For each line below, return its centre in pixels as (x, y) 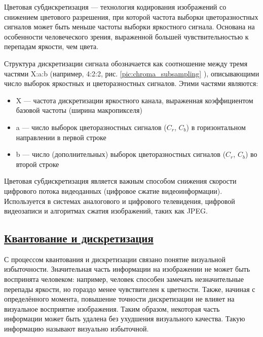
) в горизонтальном (216, 127)
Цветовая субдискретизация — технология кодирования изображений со (115, 7)
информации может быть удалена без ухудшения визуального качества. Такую (125, 319)
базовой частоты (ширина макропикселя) (79, 110)
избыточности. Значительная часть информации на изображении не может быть (127, 269)
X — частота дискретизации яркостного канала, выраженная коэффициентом (135, 100)
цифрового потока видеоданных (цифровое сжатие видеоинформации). (113, 191)
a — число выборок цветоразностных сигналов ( (91, 127)
